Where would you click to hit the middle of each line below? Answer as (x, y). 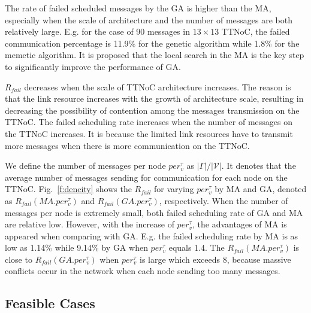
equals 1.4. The (197, 247)
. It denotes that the (259, 165)
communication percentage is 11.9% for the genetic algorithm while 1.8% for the (152, 43)
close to (19, 259)
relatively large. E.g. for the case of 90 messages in (97, 31)
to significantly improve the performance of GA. (93, 66)
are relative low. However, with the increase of (90, 224)
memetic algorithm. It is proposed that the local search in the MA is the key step (155, 55)
